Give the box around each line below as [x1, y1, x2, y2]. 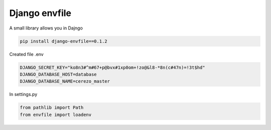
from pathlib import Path [20, 105, 84, 110]
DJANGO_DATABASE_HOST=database [20, 71, 97, 77]
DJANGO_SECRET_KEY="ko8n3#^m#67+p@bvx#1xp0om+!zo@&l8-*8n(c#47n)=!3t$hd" [20, 64, 205, 70]
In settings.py [9, 91, 38, 97]
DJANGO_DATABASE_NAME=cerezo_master [20, 78, 110, 84]
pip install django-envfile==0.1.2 [20, 38, 107, 44]
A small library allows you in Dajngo [9, 25, 83, 31]
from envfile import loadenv [20, 111, 92, 117]
